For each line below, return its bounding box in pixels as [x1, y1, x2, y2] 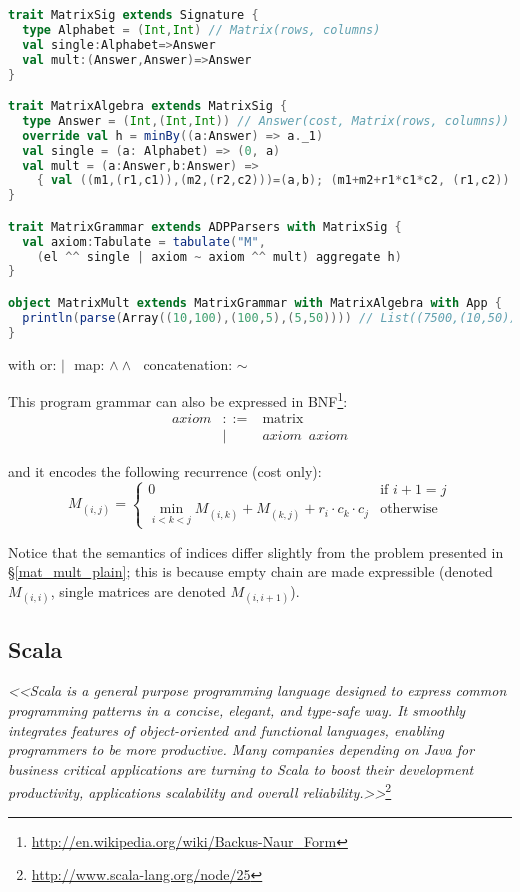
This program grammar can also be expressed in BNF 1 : [8, 388, 348, 411]
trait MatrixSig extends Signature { [8, 8, 259, 22]
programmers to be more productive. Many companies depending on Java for [8, 739, 475, 760]
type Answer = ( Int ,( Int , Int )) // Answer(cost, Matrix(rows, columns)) [22, 113, 510, 128]
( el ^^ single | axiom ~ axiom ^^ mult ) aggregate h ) [36, 249, 402, 264]
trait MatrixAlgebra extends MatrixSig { [8, 99, 288, 114]
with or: [8, 353, 57, 374]
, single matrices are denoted [50, 581, 226, 602]
